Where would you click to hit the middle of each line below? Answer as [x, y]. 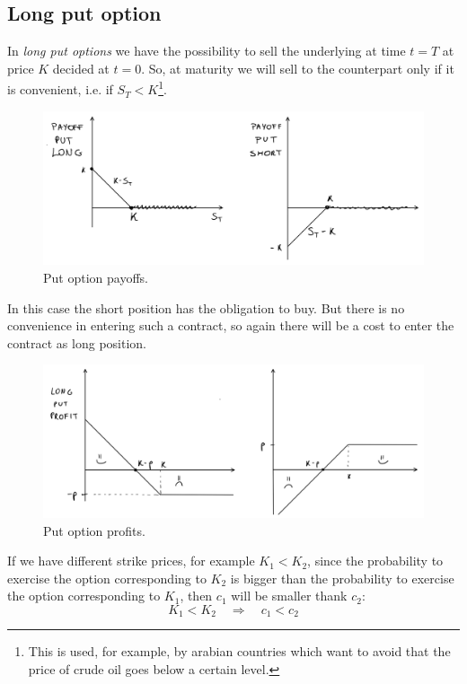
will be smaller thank [289, 596]
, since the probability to [375, 561]
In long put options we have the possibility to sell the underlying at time [207, 51]
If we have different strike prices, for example [131, 561]
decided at [81, 68]
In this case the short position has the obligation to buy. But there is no [206, 307]
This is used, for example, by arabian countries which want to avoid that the [239, 651]
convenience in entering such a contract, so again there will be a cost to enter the [231, 325]
